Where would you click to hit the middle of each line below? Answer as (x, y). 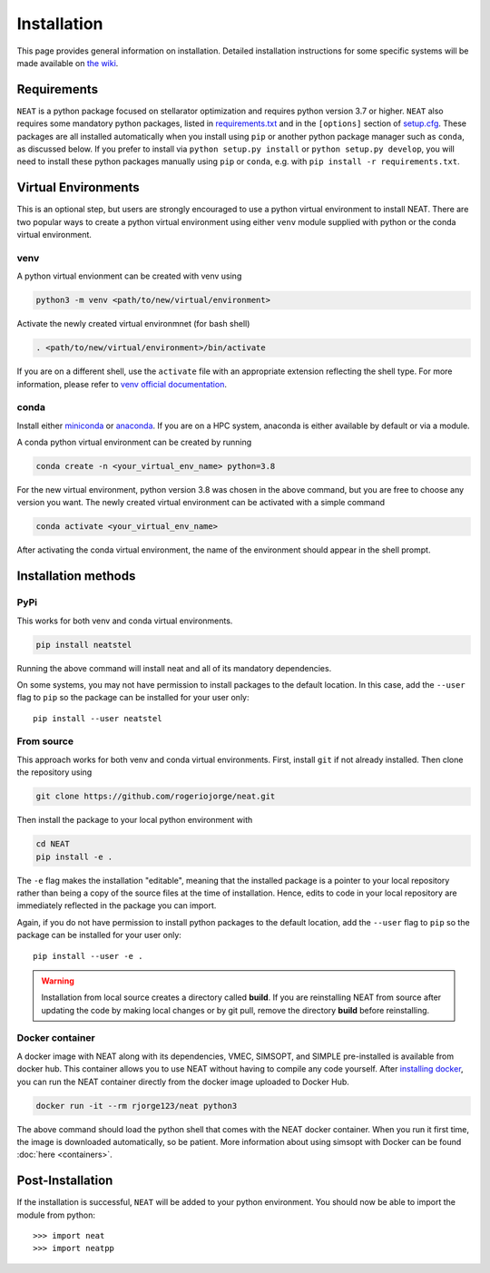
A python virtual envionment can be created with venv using (129, 276)
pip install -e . (74, 857)
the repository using (54, 772)
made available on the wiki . (68, 63)
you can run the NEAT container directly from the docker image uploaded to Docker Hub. (183, 1082)
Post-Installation (65, 1181)
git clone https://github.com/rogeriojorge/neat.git (156, 797)
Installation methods (76, 576)
